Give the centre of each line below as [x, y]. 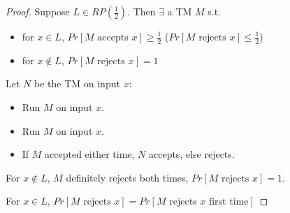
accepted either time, [90, 154]
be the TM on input [77, 83]
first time [229, 202]
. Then [142, 11]
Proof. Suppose [38, 11]
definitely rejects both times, [127, 177]
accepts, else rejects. [191, 154]
